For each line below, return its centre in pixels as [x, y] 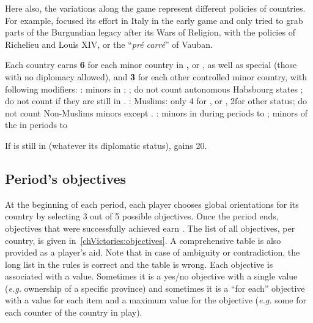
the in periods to [36, 125]
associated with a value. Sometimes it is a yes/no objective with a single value [151, 276]
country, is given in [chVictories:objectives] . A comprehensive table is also [143, 240]
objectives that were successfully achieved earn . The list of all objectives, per [150, 228]
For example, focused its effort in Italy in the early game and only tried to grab [154, 20]
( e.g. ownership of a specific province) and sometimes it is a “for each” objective [155, 288]
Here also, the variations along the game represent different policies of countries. [155, 8]
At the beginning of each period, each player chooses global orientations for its [152, 204]
